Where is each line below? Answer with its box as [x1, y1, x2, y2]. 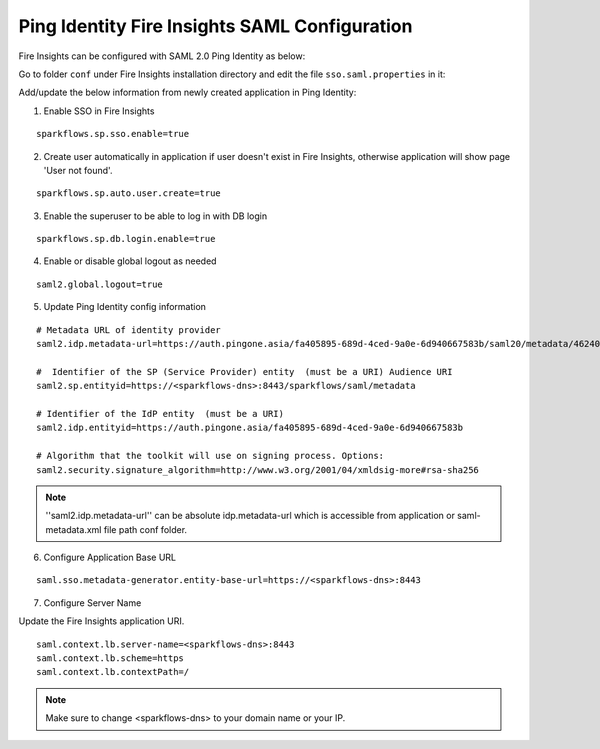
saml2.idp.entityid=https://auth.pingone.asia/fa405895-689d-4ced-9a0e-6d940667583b [36, 422, 464, 434]
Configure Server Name [43, 596, 142, 609]
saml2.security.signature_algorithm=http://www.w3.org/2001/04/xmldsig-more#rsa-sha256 [36, 464, 480, 475]
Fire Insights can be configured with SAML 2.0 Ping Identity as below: [18, 50, 306, 62]
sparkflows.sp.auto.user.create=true [36, 188, 222, 199]
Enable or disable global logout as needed [43, 255, 217, 267]
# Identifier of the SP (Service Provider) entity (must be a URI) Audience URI [36, 366, 453, 377]
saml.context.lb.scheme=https [36, 653, 185, 664]
